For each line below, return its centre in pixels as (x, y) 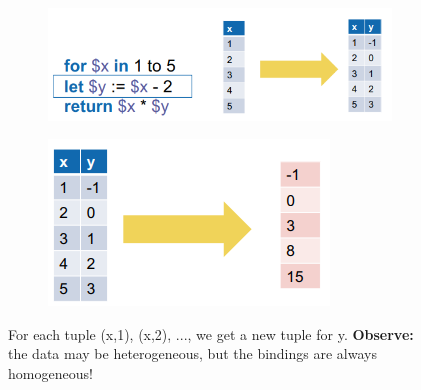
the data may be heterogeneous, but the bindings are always (192, 353)
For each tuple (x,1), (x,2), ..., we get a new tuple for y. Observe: (211, 333)
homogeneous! (50, 373)
